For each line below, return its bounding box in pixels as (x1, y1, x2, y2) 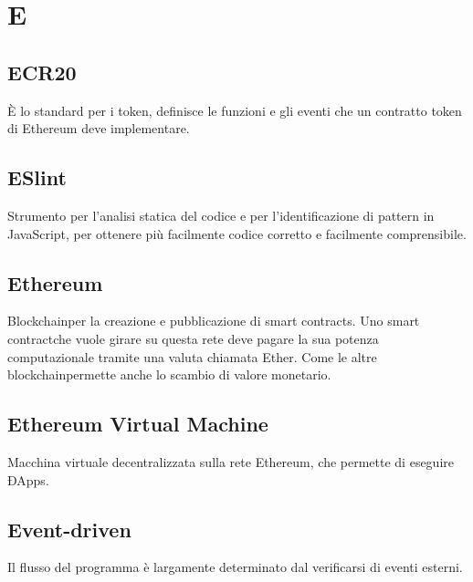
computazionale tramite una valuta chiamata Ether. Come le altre (7, 347, 377, 366)
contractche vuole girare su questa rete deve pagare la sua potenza (7, 328, 379, 348)
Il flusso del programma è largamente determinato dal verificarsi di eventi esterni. (7, 557, 463, 577)
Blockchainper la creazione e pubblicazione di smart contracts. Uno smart (7, 311, 420, 330)
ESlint (7, 163, 67, 192)
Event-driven (7, 514, 131, 543)
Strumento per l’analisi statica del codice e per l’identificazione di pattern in (7, 205, 435, 224)
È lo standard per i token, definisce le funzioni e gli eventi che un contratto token (7, 100, 462, 120)
